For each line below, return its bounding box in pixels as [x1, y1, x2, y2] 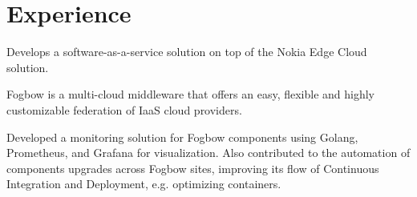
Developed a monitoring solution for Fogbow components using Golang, [6, 128, 358, 145]
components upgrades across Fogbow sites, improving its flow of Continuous [6, 159, 379, 176]
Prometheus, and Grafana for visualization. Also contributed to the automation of [6, 144, 411, 161]
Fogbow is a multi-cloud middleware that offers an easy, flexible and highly [6, 86, 375, 103]
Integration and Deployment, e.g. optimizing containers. [6, 175, 281, 192]
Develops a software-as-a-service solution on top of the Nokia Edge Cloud [6, 43, 367, 60]
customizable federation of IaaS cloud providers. [6, 101, 242, 118]
